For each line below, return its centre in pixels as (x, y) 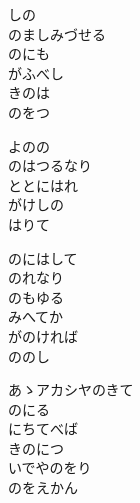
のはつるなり (50, 165)
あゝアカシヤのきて (71, 389)
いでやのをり (50, 467)
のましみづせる (57, 33)
